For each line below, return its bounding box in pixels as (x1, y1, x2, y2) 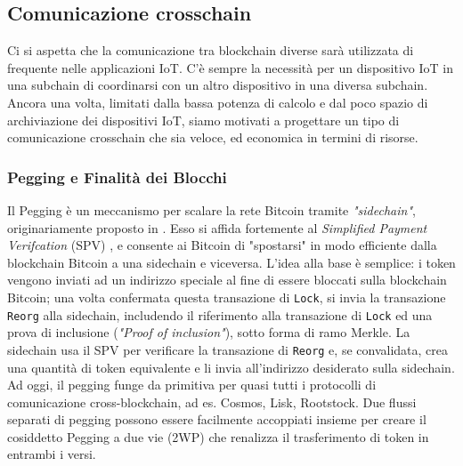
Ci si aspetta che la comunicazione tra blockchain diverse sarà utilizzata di (7, 41, 414, 60)
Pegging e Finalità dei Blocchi (7, 165, 227, 188)
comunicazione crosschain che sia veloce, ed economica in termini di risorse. (7, 128, 418, 147)
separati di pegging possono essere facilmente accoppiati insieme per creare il (7, 410, 426, 429)
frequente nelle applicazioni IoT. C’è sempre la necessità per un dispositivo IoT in (7, 58, 453, 76)
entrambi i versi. (7, 445, 96, 463)
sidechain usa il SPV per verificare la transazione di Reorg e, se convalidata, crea (7, 340, 448, 358)
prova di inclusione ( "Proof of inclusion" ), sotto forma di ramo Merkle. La (7, 323, 410, 341)
